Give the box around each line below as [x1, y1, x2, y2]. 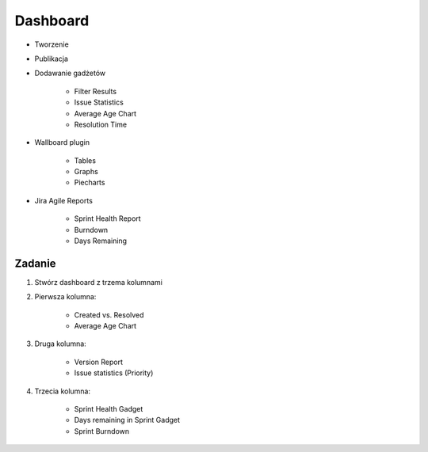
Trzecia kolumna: [34, 386, 91, 396]
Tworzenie [34, 40, 69, 49]
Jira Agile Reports [34, 196, 93, 205]
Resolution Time [74, 120, 127, 129]
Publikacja [34, 54, 69, 63]
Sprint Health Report [74, 214, 142, 223]
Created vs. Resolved [74, 310, 144, 320]
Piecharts [74, 178, 105, 188]
